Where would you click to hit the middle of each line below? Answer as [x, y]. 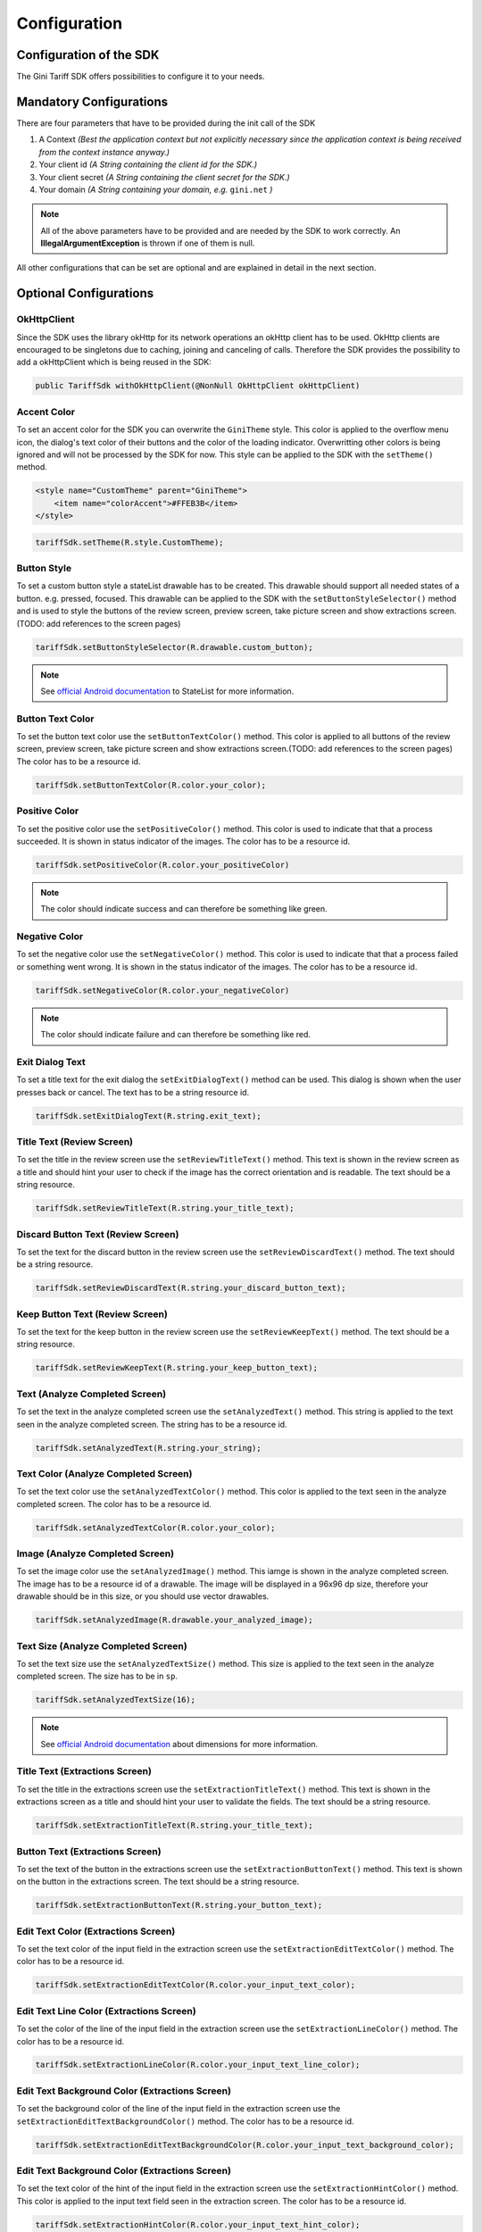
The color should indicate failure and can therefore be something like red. [176, 1035]
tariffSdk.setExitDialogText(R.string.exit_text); [149, 1116]
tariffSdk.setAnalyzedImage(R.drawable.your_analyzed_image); [174, 1620]
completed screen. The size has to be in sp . [97, 1676]
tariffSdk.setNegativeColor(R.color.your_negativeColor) [162, 990]
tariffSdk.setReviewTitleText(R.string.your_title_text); [165, 1208]
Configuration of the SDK [88, 55]
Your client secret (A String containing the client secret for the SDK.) [164, 177]
